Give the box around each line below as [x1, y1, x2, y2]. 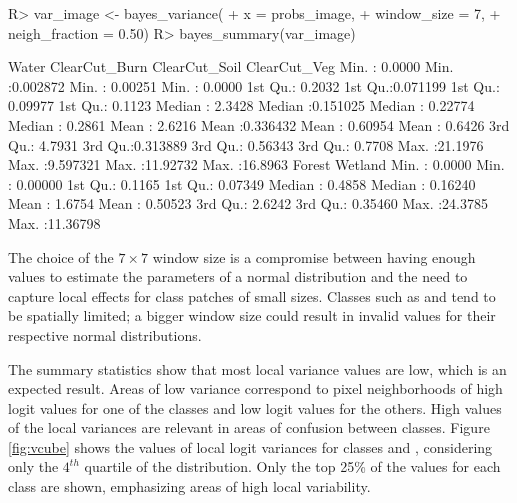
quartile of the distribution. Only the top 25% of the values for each [84, 456, 501, 477]
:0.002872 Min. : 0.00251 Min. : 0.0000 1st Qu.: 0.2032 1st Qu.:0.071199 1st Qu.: [8, 75, 500, 96]
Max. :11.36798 [8, 212, 101, 233]
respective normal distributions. [8, 324, 202, 345]
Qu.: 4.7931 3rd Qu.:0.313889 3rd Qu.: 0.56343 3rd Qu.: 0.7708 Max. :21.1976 [8, 134, 484, 155]
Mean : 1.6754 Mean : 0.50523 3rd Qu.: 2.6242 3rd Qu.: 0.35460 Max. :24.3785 [8, 193, 489, 214]
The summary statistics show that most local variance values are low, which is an [8, 358, 507, 379]
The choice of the [8, 246, 114, 267]
